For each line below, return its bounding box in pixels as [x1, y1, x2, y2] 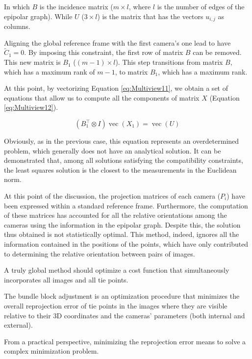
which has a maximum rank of [4, 66, 95, 77]
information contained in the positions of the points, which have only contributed [4, 238, 249, 249]
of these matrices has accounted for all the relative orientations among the [4, 210, 227, 220]
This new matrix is [4, 57, 61, 67]
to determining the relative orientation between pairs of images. [4, 248, 195, 258]
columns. [4, 21, 30, 31]
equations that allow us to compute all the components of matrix [4, 92, 200, 103]
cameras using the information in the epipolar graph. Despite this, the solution [4, 219, 241, 230]
